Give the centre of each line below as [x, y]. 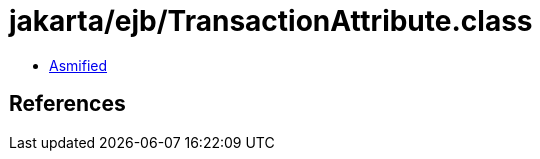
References [67, 104]
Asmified [78, 65]
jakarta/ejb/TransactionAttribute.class [271, 21]
